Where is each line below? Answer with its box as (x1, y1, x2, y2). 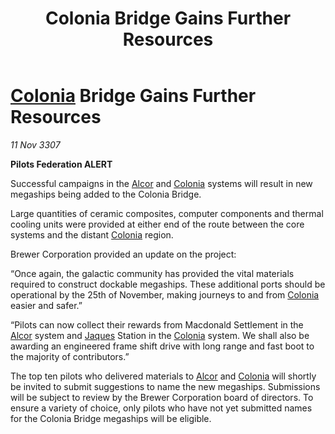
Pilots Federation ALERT (10, 158, 113, 170)
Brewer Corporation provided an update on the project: (10, 248, 237, 260)
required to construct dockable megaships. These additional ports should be (10, 278, 326, 290)
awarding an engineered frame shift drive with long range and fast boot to (10, 340, 315, 352)
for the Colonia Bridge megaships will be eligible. (10, 412, 212, 424)
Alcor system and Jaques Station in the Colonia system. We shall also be (10, 329, 310, 341)
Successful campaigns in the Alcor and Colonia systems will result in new (10, 177, 313, 189)
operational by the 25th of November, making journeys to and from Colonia (10, 288, 320, 301)
